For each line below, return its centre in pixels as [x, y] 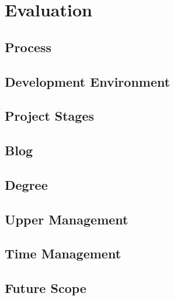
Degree [26, 184]
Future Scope [46, 288]
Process [28, 47]
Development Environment [88, 81]
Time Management [63, 253]
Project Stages [50, 116]
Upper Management [67, 219]
